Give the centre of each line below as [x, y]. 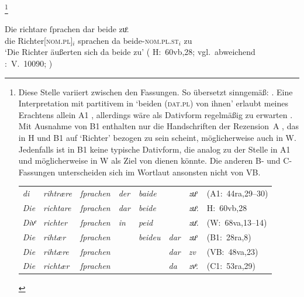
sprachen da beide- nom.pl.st [128, 40]
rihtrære [58, 193]
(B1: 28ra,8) [229, 236]
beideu [149, 236]
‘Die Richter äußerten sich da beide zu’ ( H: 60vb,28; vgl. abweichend [130, 52]
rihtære [56, 251]
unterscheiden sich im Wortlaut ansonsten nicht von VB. [159, 172]
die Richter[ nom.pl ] [39, 40]
